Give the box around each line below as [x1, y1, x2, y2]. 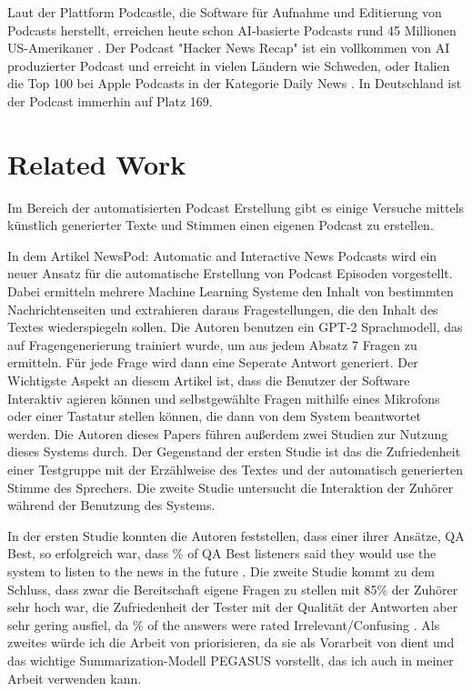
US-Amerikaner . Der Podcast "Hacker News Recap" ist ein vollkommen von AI [7, 38, 450, 57]
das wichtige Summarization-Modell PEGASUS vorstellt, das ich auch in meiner [7, 650, 454, 669]
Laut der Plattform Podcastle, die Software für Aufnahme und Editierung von [7, 3, 442, 21]
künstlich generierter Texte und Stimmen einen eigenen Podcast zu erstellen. [7, 215, 434, 235]
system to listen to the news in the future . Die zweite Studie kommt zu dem [7, 561, 435, 580]
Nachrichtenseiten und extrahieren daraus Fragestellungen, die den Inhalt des [7, 299, 438, 318]
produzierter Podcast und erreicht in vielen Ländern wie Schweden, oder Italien [7, 55, 450, 75]
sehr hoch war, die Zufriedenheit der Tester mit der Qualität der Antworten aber [7, 597, 458, 616]
